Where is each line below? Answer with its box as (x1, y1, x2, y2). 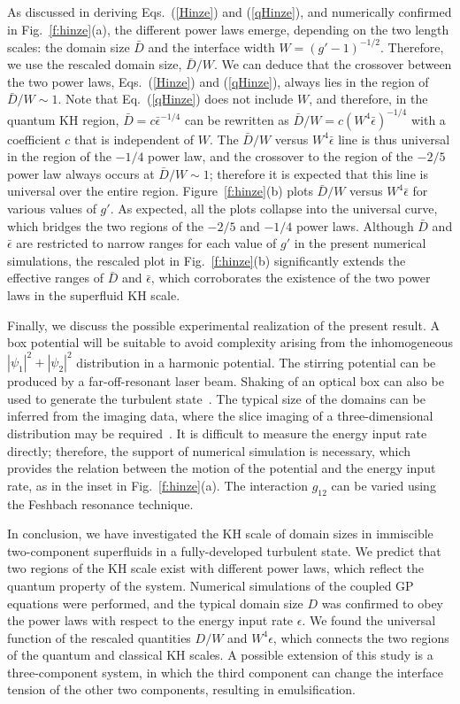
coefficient (7, 129, 61, 148)
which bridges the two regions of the (7, 216, 203, 235)
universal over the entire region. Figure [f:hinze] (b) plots (7, 182, 313, 200)
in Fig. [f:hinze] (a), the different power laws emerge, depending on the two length (7, 19, 449, 38)
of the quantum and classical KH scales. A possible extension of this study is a (7, 646, 433, 664)
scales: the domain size (7, 37, 130, 56)
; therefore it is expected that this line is (209, 164, 428, 182)
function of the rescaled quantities (7, 628, 191, 646)
